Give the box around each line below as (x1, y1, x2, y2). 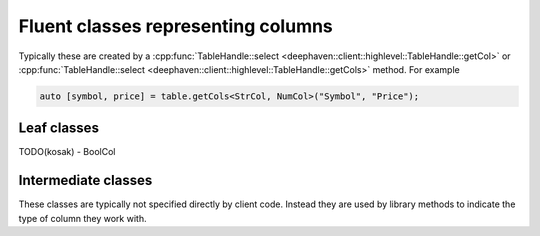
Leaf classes (18, 120, 100, 137)
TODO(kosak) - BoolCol (18, 146, 116, 158)
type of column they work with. (18, 212, 147, 224)
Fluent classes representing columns (18, 15, 334, 37)
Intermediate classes (18, 172, 153, 189)
